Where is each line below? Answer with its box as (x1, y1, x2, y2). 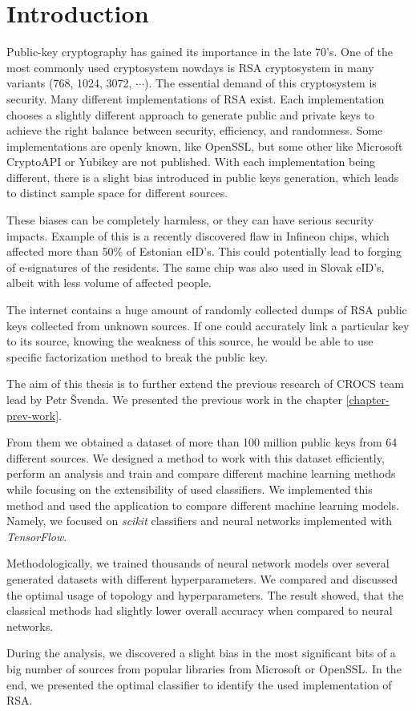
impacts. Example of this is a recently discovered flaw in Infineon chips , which (6, 227, 390, 244)
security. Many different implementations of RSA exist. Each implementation (6, 90, 385, 107)
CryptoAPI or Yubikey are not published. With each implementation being (6, 153, 376, 170)
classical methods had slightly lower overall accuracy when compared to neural (6, 602, 393, 619)
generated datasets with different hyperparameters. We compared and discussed (6, 570, 398, 587)
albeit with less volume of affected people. (6, 274, 212, 291)
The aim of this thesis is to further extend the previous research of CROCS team (6, 375, 404, 392)
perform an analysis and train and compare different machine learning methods (6, 465, 396, 482)
